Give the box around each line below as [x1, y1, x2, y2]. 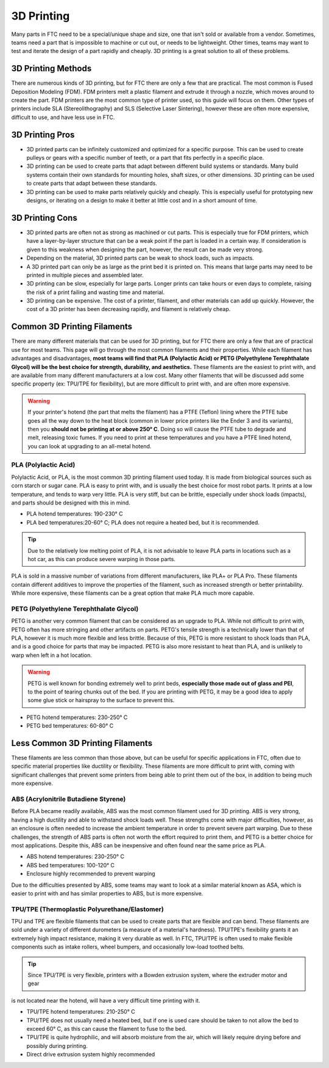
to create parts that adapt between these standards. [26, 180, 158, 187]
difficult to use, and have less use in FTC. [11, 113, 115, 121]
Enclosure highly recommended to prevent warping [26, 870, 155, 878]
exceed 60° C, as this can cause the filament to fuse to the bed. [26, 1025, 187, 1032]
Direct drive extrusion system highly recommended [26, 1051, 155, 1058]
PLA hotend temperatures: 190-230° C [26, 510, 123, 518]
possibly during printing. [26, 1042, 88, 1049]
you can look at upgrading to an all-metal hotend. [27, 442, 152, 450]
